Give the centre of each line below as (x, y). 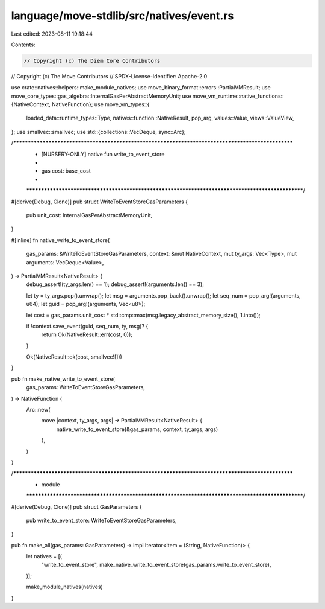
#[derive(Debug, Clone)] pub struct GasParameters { (76, 506)
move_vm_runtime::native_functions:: (238, 96)
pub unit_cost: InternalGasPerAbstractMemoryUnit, (89, 215)
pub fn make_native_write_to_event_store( (63, 379)
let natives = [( (44, 556)
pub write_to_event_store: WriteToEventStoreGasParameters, (101, 520)
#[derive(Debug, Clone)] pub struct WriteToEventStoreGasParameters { (99, 202)
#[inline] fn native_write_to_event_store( (60, 240)
